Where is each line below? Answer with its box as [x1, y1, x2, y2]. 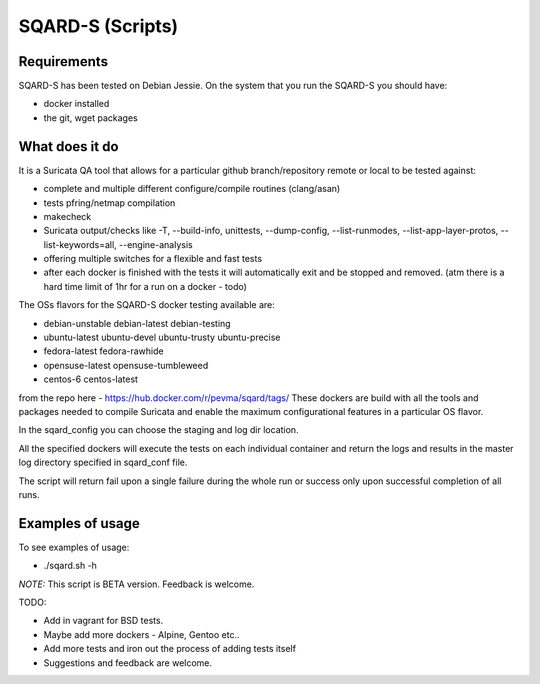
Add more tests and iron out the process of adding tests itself [43, 643, 297, 655]
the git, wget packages [43, 111, 139, 124]
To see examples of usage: [18, 541, 130, 553]
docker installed [43, 98, 110, 110]
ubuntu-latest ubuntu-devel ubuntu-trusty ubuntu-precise [43, 331, 281, 344]
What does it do [18, 138, 119, 155]
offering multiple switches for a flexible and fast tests [43, 253, 263, 265]
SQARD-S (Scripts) [18, 15, 179, 37]
